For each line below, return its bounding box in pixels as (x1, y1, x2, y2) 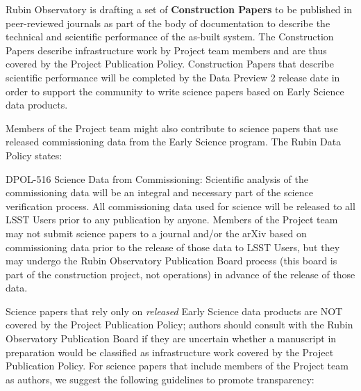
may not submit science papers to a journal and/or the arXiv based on (6, 225, 307, 240)
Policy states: (6, 147, 62, 162)
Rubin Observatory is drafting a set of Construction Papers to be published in (6, 2, 352, 16)
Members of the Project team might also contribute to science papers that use (6, 120, 338, 135)
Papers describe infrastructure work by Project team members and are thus (6, 42, 327, 57)
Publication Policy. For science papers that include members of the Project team (6, 358, 349, 373)
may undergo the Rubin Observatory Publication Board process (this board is (6, 253, 337, 268)
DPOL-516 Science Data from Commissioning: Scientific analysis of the (6, 171, 308, 186)
